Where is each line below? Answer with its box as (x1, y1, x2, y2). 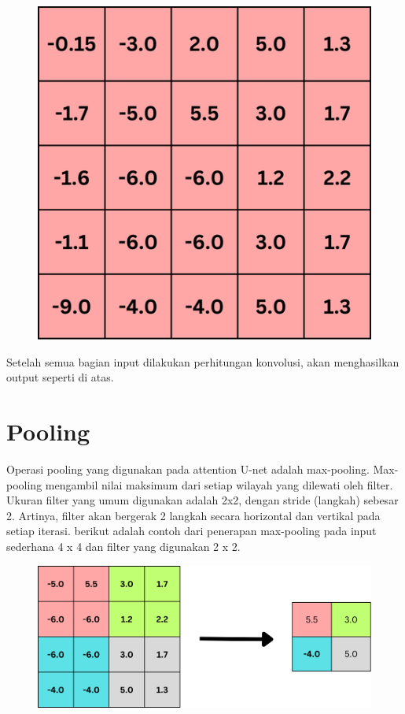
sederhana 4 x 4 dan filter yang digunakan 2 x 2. (6, 537, 241, 554)
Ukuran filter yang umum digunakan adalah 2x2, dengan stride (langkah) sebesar (6, 492, 399, 508)
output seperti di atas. (6, 369, 114, 385)
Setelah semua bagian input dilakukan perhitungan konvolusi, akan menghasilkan (6, 353, 399, 370)
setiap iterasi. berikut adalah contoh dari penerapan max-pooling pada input (6, 522, 377, 539)
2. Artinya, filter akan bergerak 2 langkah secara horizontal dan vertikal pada (6, 507, 381, 523)
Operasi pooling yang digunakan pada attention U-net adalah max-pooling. (6, 460, 370, 477)
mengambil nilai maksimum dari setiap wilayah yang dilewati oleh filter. (45, 476, 393, 493)
